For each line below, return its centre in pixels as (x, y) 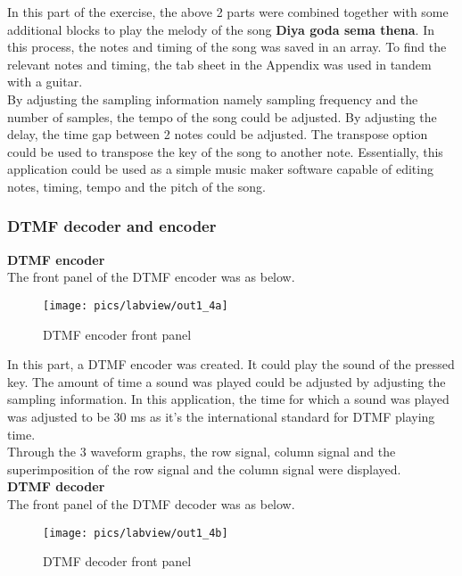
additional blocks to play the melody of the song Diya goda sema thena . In (221, 29)
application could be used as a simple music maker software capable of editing (220, 169)
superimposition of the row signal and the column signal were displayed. (204, 469)
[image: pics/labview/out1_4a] (136, 305)
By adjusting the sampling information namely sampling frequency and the (213, 99)
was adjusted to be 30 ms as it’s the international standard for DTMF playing (221, 416)
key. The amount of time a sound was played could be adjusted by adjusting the (227, 381)
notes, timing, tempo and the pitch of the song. (136, 186)
